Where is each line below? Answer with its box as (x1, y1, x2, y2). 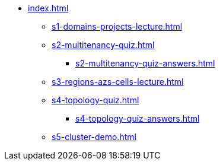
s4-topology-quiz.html (52, 95, 139, 105)
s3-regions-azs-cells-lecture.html (52, 77, 184, 87)
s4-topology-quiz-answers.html (75, 113, 200, 123)
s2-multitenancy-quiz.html (52, 40, 155, 50)
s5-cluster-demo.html (52, 132, 136, 142)
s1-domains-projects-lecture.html (52, 21, 183, 31)
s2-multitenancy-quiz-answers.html (75, 58, 215, 68)
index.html (28, 3, 69, 13)
